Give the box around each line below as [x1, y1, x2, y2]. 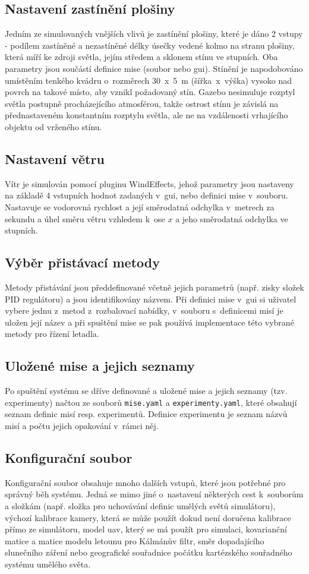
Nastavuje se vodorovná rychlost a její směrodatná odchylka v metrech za [5, 200, 275, 213]
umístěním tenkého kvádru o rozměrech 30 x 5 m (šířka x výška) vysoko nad [5, 74, 292, 86]
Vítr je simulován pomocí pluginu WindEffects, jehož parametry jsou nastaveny [5, 177, 294, 190]
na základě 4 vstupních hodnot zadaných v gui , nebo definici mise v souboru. [5, 189, 288, 201]
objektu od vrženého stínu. [5, 120, 102, 133]
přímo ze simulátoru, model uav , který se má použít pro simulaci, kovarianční [5, 523, 287, 535]
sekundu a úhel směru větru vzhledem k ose [5, 212, 165, 225]
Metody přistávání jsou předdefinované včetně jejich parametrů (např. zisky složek [5, 280, 304, 293]
